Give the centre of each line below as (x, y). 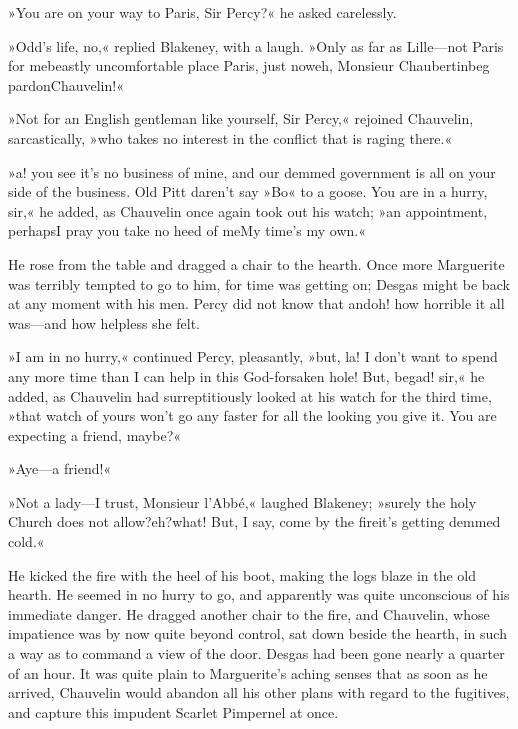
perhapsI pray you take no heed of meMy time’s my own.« (187, 230)
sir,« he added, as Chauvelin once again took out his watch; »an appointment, (248, 210)
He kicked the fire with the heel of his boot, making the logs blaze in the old (242, 574)
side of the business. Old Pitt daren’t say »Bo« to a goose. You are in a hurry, (248, 191)
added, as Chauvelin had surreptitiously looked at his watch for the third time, (250, 395)
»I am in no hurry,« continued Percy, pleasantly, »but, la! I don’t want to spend (253, 356)
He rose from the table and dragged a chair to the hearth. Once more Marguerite (256, 263)
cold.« (26, 541)
